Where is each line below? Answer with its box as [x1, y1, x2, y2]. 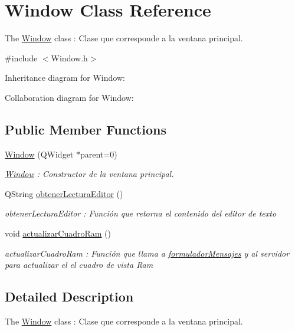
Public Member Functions [5, 120, 166, 138]
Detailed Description [5, 287, 134, 306]
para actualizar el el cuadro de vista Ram [5, 258, 153, 271]
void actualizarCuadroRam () [5, 227, 111, 240]
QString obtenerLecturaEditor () [5, 187, 123, 199]
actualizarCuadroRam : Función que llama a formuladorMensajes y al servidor [5, 247, 290, 259]
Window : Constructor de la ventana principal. [5, 168, 174, 180]
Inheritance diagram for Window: [5, 71, 125, 84]
